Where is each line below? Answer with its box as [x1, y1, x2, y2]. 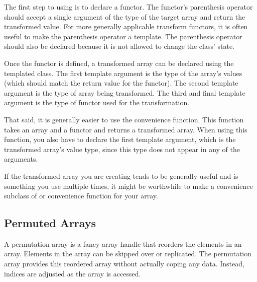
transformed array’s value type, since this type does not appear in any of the [4, 144, 240, 154]
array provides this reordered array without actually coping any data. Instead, [4, 258, 244, 269]
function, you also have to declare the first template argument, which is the [4, 134, 236, 145]
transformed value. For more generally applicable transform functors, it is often [4, 21, 248, 32]
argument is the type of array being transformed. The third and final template [4, 87, 245, 98]
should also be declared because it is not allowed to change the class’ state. [4, 41, 235, 51]
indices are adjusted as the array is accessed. [4, 268, 141, 278]
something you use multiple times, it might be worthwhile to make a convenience [4, 180, 253, 191]
